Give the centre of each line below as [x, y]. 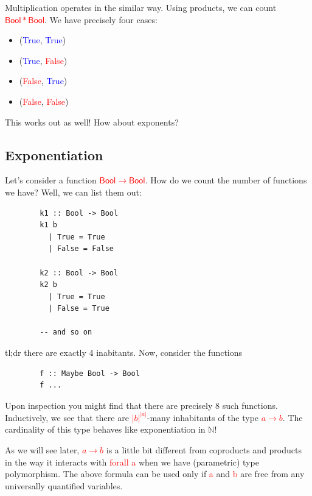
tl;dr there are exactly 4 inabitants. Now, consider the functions [124, 353]
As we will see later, [42, 450]
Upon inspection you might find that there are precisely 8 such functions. [141, 405]
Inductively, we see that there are [67, 417]
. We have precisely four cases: [101, 19]
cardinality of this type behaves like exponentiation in [105, 429]
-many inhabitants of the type [203, 417]
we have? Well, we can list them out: [73, 192]
